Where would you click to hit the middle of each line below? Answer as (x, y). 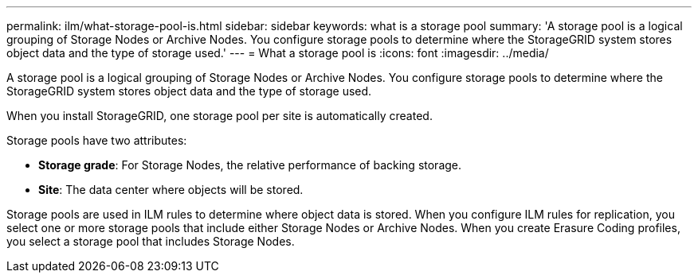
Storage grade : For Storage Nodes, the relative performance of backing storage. (250, 165)
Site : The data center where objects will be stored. (171, 190)
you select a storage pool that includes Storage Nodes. (151, 241)
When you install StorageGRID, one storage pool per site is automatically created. (220, 116)
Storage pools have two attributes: (97, 140)
